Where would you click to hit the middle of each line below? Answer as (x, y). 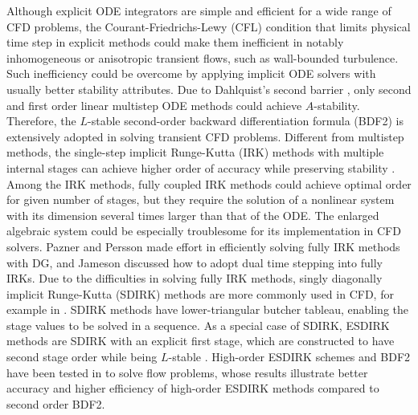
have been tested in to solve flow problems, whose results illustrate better (187, 372)
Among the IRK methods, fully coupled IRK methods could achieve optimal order (209, 183)
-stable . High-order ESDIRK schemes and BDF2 (289, 357)
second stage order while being (82, 357)
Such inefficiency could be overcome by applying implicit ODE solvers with (191, 73)
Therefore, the (41, 121)
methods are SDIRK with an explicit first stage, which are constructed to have (201, 341)
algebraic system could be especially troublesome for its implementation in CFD (204, 231)
